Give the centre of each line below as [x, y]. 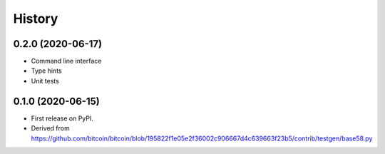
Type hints [46, 71]
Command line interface [66, 61]
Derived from [51, 128]
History [36, 19]
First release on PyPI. [62, 118]
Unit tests [45, 81]
